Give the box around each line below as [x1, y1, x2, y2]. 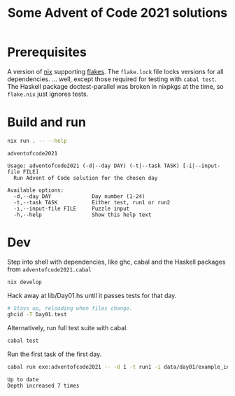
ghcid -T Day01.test [7, 311, 68, 318]
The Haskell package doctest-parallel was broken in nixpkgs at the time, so [7, 82, 224, 90]
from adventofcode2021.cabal [7, 264, 92, 274]
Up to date [7, 376, 39, 383]
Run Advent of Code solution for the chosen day [13, 174, 158, 181]
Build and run [7, 114, 86, 130]
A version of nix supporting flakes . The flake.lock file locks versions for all [7, 67, 224, 76]
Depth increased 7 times [7, 383, 80, 390]
